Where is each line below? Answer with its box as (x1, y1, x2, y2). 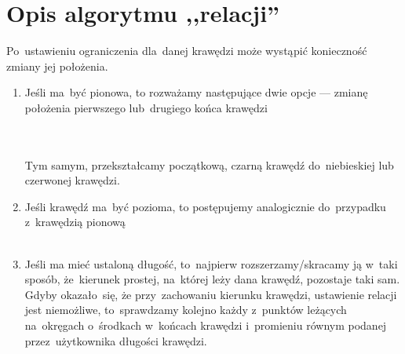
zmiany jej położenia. (6, 57, 108, 74)
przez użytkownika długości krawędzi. (24, 332, 207, 349)
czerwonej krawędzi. (24, 172, 120, 188)
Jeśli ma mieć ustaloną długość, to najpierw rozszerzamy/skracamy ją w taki (24, 255, 398, 272)
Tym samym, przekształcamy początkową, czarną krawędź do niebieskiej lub (24, 156, 394, 173)
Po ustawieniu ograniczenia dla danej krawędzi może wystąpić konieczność (6, 42, 367, 59)
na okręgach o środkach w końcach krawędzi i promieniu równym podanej (24, 317, 387, 334)
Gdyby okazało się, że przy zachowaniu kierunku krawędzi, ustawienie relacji (24, 286, 397, 302)
